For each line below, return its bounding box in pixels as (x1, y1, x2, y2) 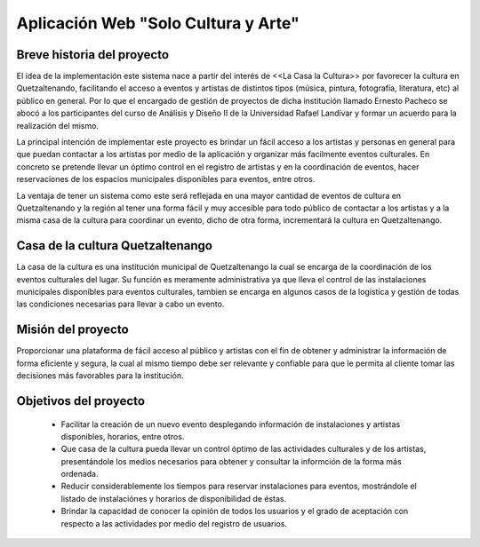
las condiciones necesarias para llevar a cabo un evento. (16, 298, 225, 310)
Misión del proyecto (16, 322, 129, 337)
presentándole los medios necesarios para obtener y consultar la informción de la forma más (60, 456, 402, 466)
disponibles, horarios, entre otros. (60, 431, 185, 441)
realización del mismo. (16, 120, 100, 131)
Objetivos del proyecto (16, 393, 146, 408)
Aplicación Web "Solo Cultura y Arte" (16, 13, 300, 33)
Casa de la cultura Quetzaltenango (16, 238, 213, 253)
